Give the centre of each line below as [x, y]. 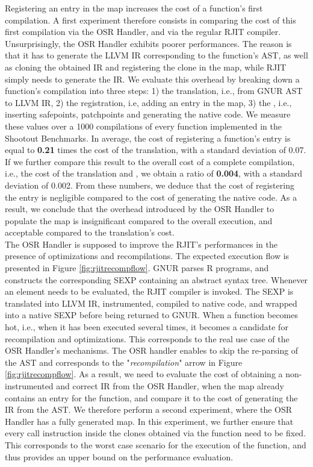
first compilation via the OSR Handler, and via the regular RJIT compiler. [143, 32]
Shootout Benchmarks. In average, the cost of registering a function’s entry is [148, 138]
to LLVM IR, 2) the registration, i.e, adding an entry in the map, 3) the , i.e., [148, 102]
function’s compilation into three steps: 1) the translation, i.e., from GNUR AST [154, 91]
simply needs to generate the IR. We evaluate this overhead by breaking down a [152, 79]
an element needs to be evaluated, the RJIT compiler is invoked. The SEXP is [149, 291]
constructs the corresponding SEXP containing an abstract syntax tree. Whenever [156, 279]
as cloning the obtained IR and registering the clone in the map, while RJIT [146, 67]
